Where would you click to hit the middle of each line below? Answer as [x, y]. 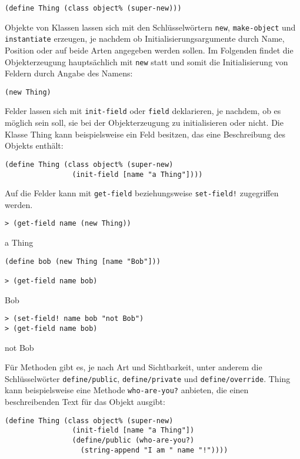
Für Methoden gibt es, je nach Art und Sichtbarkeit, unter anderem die [134, 367]
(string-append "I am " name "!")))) [154, 450]
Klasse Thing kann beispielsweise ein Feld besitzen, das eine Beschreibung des [145, 134]
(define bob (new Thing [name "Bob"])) [83, 261]
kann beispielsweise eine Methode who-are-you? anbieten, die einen [127, 390]
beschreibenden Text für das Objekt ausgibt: [85, 402]
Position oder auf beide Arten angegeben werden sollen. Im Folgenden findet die [149, 50]
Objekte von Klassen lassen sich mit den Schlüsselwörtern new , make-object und [150, 27]
